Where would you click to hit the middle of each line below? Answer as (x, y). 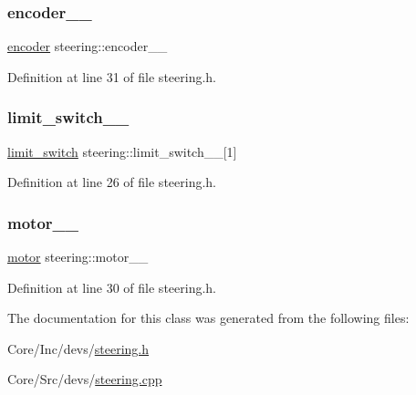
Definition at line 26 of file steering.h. (112, 182)
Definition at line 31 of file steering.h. (112, 76)
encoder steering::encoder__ (88, 46)
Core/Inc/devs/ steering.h (78, 348)
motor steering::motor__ (78, 257)
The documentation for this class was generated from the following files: (208, 318)
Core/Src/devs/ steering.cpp (85, 379)
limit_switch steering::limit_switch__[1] (122, 151)
